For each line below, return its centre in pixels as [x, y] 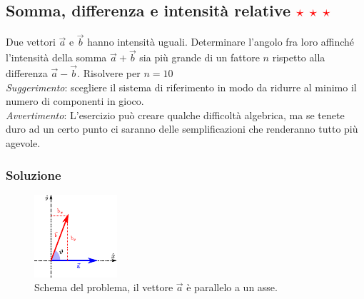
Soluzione [34, 174]
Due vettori [31, 42]
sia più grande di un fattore [199, 57]
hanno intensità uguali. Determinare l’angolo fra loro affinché [221, 42]
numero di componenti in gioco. [75, 101]
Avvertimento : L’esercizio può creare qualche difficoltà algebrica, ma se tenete [175, 115]
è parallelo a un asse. [232, 287]
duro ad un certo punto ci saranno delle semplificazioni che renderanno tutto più [182, 129]
